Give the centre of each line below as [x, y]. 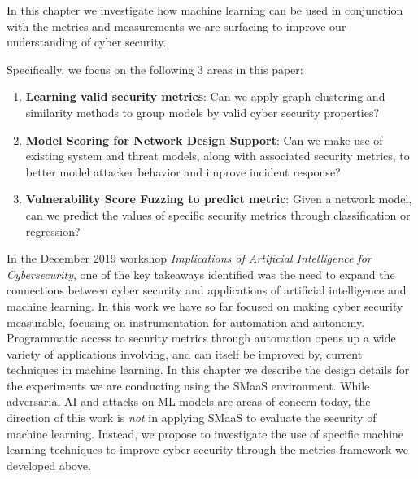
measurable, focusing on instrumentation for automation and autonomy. [186, 322]
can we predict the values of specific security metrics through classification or [218, 214]
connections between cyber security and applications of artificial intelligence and [207, 290]
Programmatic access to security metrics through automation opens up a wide [201, 338]
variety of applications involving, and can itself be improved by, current [185, 353]
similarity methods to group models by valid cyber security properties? [202, 112]
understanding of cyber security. [87, 42]
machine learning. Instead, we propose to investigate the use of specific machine [205, 433]
